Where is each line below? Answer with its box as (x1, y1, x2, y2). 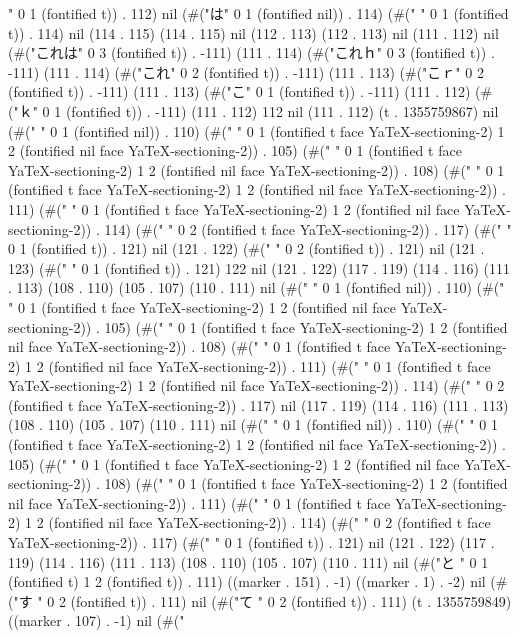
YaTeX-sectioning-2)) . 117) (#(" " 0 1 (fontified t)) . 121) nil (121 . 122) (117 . (8, 532, 495, 553)
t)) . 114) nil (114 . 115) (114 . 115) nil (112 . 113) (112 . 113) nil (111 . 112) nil (8, 22, 499, 43)
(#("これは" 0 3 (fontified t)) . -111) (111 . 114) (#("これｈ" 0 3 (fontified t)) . (8, 42, 495, 63)
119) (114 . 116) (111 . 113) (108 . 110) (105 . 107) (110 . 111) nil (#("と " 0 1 (8, 551, 489, 572)
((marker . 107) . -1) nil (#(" (8, 610, 185, 631)
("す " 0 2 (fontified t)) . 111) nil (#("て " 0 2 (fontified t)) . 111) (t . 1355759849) (8, 590, 512, 611)
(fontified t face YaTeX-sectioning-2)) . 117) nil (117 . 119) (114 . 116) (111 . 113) (8, 394, 509, 415)
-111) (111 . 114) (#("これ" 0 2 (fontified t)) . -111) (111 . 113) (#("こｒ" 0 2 (8, 61, 484, 82)
